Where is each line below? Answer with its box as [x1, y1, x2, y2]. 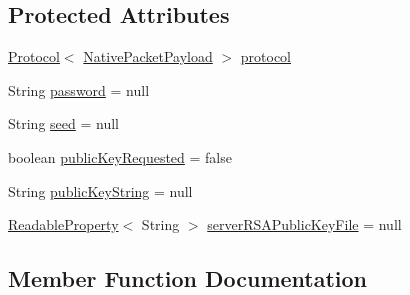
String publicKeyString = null [8, 180, 193, 201]
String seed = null [8, 113, 119, 134]
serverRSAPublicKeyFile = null [207, 214, 402, 235]
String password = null [8, 79, 150, 100]
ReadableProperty [8, 214, 119, 235]
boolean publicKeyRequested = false [8, 146, 232, 167]
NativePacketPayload [83, 46, 213, 67]
